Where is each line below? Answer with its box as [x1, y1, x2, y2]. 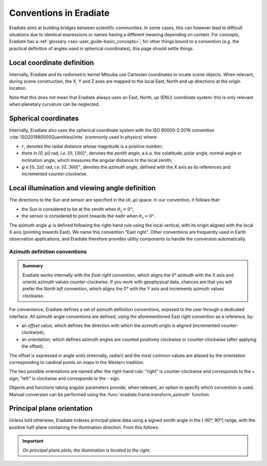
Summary [22, 263, 43, 269]
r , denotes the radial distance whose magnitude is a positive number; [21, 143, 163, 149]
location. [9, 85, 27, 91]
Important [22, 438, 44, 444]
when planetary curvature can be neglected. [9, 102, 100, 107]
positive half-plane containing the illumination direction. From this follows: [9, 424, 159, 430]
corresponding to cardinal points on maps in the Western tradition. [9, 359, 144, 365]
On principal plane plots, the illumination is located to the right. [22, 447, 151, 453]
